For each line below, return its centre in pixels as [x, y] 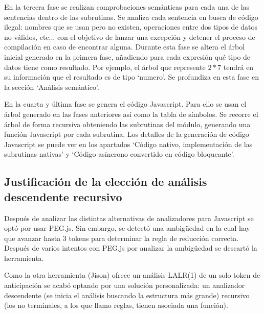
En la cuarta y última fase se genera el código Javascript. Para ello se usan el [125, 104]
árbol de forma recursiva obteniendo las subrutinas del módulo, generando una [127, 124]
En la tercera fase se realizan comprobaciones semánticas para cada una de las [127, 7]
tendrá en [238, 67]
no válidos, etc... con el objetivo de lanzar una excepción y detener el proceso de [130, 37]
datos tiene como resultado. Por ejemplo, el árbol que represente [105, 67]
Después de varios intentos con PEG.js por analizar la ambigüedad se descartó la [131, 248]
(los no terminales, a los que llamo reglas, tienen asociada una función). [116, 305]
